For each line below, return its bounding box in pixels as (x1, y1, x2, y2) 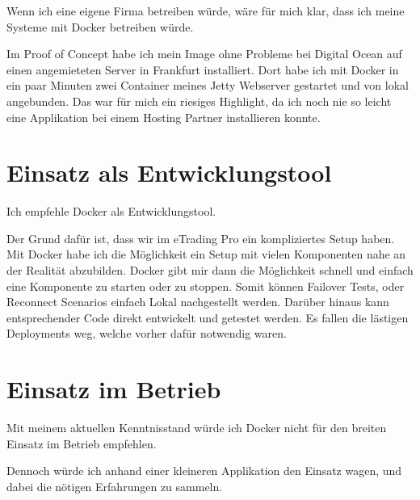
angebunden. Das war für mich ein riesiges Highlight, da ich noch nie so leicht (6, 92, 392, 109)
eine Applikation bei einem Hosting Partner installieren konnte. (6, 108, 321, 125)
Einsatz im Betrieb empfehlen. (6, 435, 157, 452)
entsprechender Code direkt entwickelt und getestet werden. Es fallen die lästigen (6, 309, 409, 326)
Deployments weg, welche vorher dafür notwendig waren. (6, 325, 287, 342)
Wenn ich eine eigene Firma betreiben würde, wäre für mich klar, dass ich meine (6, 2, 405, 19)
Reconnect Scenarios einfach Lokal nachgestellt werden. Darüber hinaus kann (6, 293, 389, 310)
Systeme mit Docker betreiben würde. (6, 18, 194, 35)
